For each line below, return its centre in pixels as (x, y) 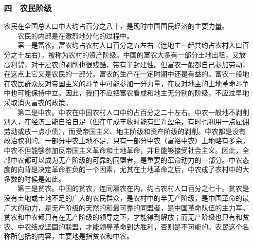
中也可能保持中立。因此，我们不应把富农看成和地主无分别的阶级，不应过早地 (126, 93)
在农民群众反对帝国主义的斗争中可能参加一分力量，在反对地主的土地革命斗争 (126, 83)
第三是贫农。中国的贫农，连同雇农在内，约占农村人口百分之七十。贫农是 (133, 188)
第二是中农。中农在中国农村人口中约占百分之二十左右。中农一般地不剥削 (133, 112)
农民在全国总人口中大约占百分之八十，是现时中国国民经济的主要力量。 (116, 26)
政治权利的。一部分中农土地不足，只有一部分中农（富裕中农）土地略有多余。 (126, 141)
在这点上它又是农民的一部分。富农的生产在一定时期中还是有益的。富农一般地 (126, 74)
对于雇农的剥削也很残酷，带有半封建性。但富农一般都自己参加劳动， (140, 64)
